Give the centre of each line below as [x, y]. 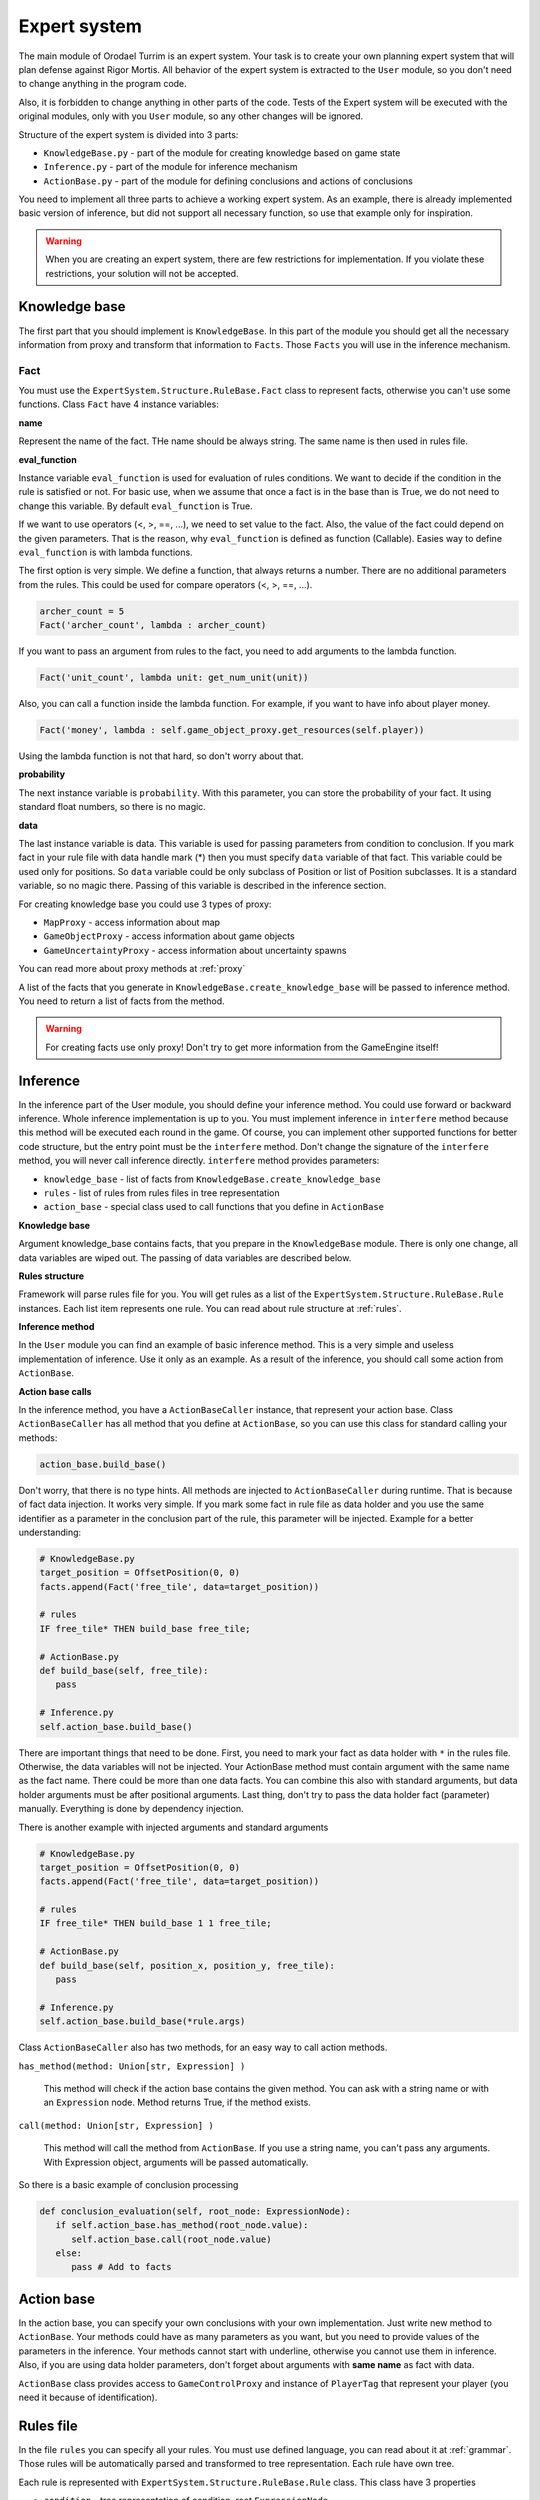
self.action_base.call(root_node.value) [171, 2239]
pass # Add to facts [121, 2267]
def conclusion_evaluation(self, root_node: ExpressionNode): [195, 2211]
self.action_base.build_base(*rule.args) [142, 2021]
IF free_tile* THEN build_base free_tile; [145, 1628]
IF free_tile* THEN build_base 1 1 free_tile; [155, 1923]
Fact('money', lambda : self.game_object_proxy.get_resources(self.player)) [232, 730]
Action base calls [55, 1391]
